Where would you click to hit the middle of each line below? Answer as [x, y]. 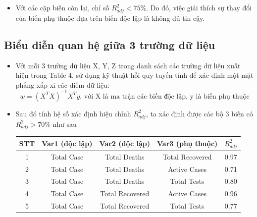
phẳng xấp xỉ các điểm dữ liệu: [62, 84]
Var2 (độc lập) [125, 143]
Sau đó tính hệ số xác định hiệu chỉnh [73, 113]
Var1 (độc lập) [67, 143]
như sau [65, 124]
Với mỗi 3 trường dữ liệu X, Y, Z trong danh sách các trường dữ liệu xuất [128, 65]
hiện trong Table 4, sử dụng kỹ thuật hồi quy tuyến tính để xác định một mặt [134, 75]
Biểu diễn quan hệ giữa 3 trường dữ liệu [110, 44]
